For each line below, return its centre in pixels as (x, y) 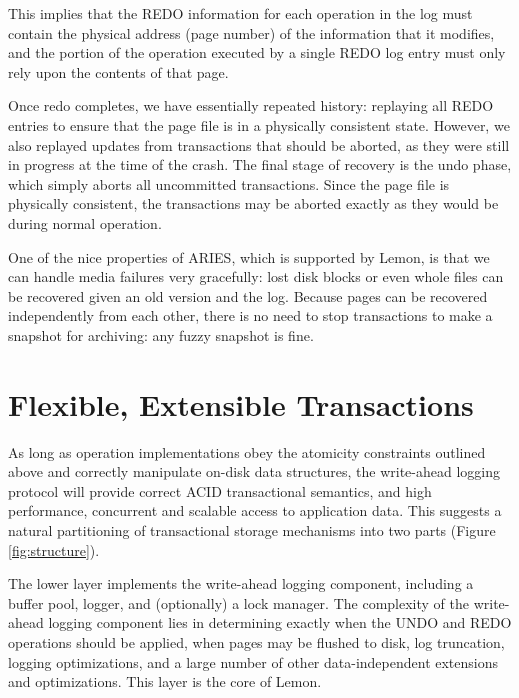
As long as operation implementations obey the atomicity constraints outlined (247, 451)
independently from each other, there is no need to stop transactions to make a (250, 315)
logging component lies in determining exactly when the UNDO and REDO (280, 622)
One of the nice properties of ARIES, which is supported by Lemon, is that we (249, 256)
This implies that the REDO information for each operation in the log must (240, 13)
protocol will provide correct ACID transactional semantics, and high (220, 490)
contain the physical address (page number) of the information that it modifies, (251, 32)
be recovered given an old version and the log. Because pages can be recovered (248, 295)
